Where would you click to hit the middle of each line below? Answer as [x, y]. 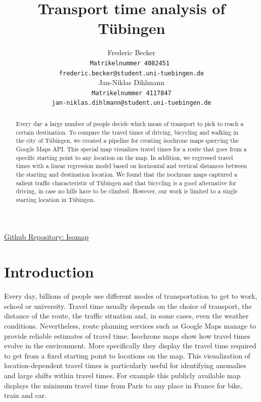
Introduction [49, 272]
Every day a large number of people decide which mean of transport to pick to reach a [130, 123]
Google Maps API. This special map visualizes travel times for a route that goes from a [131, 149]
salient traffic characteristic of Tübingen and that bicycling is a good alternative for [126, 183]
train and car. [26, 395]
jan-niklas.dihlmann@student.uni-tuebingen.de [132, 103]
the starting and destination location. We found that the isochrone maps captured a [126, 174]
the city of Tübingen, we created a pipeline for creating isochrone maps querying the [127, 140]
